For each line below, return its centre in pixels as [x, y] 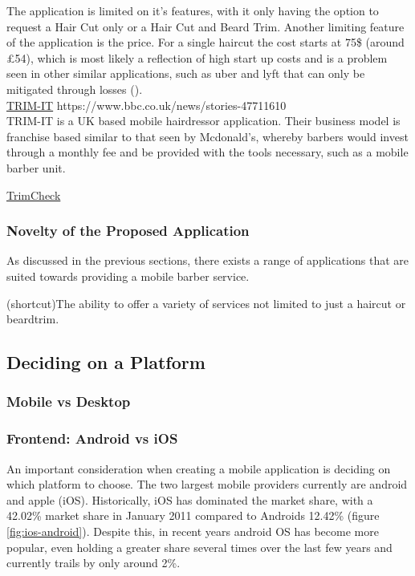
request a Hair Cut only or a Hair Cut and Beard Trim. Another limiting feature [205, 26]
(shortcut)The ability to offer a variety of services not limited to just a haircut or [206, 303]
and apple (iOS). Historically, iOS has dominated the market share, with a [190, 499]
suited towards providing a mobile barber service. [128, 276]
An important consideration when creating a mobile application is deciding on [199, 468]
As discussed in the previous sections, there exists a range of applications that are [208, 260]
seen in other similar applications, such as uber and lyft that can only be [186, 73]
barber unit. [36, 167]
